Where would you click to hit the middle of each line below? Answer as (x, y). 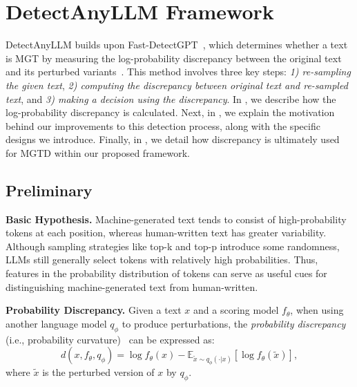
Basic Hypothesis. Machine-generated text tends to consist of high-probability (176, 219)
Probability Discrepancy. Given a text (94, 310)
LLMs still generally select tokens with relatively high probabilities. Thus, (162, 259)
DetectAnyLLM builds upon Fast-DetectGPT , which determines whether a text (177, 45)
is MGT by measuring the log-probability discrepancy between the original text (174, 58)
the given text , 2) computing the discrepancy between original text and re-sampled (177, 85)
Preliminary (49, 190)
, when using (317, 310)
